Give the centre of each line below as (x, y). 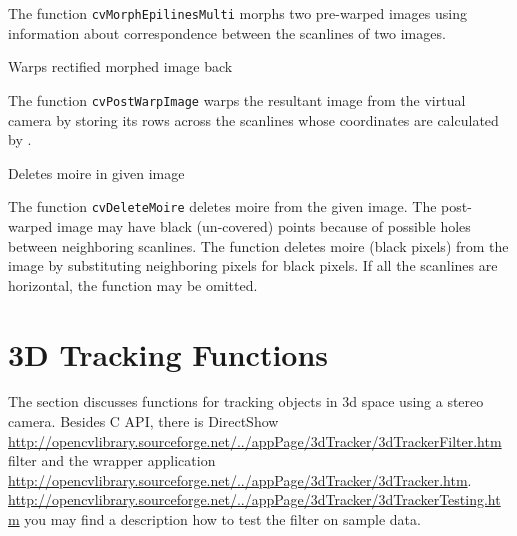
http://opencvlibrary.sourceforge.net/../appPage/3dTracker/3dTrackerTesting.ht (254, 499)
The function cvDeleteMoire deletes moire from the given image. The (222, 206)
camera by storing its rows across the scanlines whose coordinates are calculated (253, 119)
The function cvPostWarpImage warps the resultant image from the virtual (237, 99)
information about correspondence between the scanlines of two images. (227, 32)
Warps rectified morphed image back (120, 66)
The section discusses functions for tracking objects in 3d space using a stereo (246, 401)
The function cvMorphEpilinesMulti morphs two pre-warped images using (237, 13)
